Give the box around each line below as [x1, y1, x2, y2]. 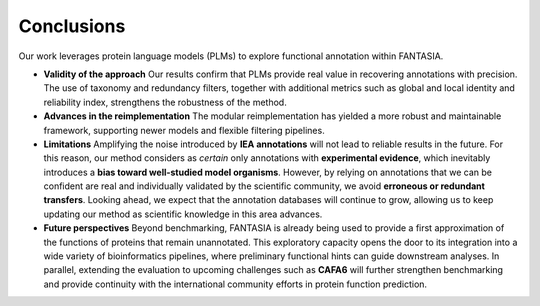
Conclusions [18, 15, 126, 37]
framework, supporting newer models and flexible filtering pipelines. [43, 124, 325, 136]
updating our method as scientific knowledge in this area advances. [43, 208, 323, 220]
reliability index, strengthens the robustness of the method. [43, 96, 287, 108]
